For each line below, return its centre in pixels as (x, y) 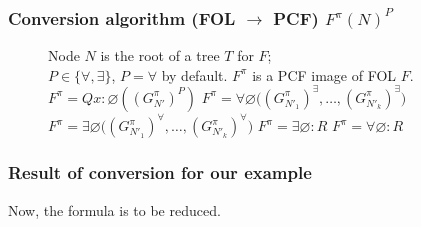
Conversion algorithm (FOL (122, 17)
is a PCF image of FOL (324, 74)
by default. (194, 74)
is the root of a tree (160, 55)
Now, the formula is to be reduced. (114, 209)
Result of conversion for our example (160, 172)
